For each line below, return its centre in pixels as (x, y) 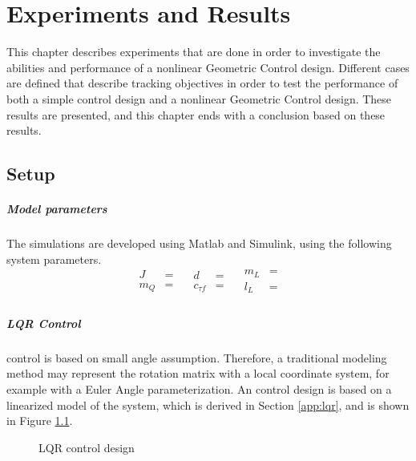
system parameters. (54, 259)
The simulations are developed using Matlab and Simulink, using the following (199, 243)
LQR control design (87, 447)
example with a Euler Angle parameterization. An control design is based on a (199, 388)
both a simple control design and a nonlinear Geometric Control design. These (199, 98)
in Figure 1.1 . (40, 421)
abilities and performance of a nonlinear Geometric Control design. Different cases (208, 67)
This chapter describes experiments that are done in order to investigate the (194, 52)
